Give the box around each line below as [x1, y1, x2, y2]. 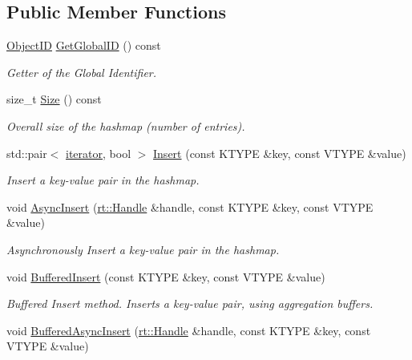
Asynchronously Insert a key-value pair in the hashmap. [6, 241, 280, 257]
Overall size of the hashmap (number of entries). [6, 117, 245, 134]
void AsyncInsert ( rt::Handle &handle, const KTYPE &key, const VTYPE [6, 198, 374, 215]
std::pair [6, 144, 47, 161]
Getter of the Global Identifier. [6, 63, 157, 80]
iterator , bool [66, 144, 131, 161]
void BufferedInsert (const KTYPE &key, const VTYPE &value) [6, 268, 325, 285]
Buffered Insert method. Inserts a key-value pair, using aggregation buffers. [6, 295, 374, 312]
